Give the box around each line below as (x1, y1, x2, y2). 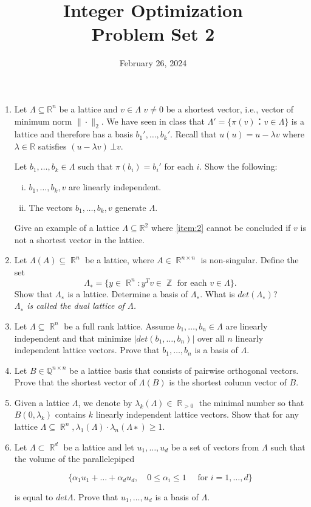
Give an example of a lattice (14, 221, 120, 234)
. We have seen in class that (101, 114, 205, 127)
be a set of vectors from (171, 440, 259, 453)
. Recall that (170, 128, 217, 140)
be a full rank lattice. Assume (64, 319, 174, 332)
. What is (200, 287, 235, 300)
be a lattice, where (85, 253, 154, 266)
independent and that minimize (14, 331, 131, 344)
